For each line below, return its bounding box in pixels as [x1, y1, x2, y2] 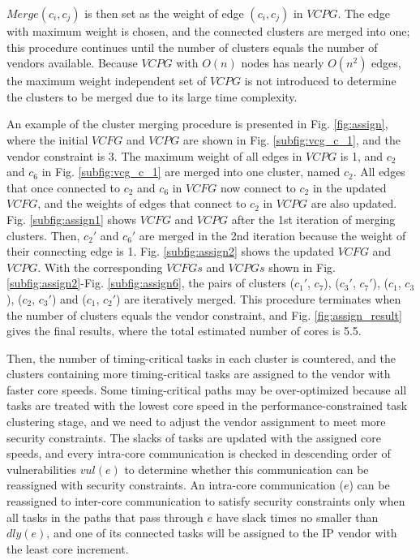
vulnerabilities [6, 460, 77, 477]
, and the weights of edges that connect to [37, 195, 246, 212]
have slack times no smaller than [216, 508, 379, 525]
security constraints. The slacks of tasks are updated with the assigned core [6, 429, 382, 446]
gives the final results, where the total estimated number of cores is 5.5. [6, 322, 362, 339]
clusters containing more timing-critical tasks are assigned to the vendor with [6, 365, 391, 382]
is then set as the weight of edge [84, 5, 244, 21]
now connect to [220, 179, 296, 196]
